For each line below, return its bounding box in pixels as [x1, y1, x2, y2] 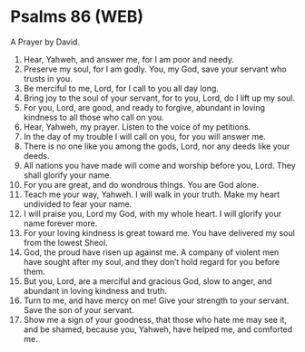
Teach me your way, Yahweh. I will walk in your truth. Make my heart [23, 189, 280, 200]
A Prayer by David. [10, 36, 81, 47]
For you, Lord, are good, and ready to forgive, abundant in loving [23, 102, 266, 112]
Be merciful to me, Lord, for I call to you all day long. [23, 83, 219, 93]
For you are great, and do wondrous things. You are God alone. [23, 179, 260, 190]
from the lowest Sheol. [23, 237, 108, 248]
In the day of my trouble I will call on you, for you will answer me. [23, 131, 267, 142]
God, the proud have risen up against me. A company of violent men [23, 247, 280, 258]
